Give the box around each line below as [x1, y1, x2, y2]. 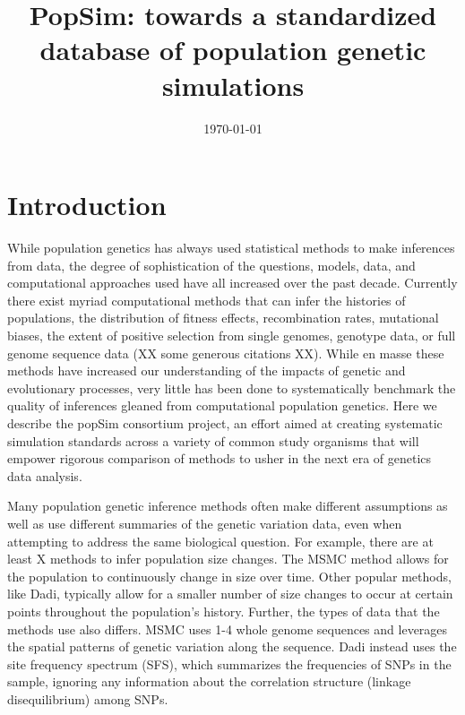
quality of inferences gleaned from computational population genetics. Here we [7, 396, 437, 415]
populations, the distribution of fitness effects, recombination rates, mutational [7, 308, 439, 327]
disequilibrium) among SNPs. [7, 689, 168, 708]
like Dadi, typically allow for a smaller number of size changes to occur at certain [7, 584, 453, 603]
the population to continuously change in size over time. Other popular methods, [7, 566, 452, 585]
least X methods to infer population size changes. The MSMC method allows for [7, 549, 449, 568]
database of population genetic [39, 31, 426, 68]
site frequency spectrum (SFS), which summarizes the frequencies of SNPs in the [7, 654, 452, 673]
